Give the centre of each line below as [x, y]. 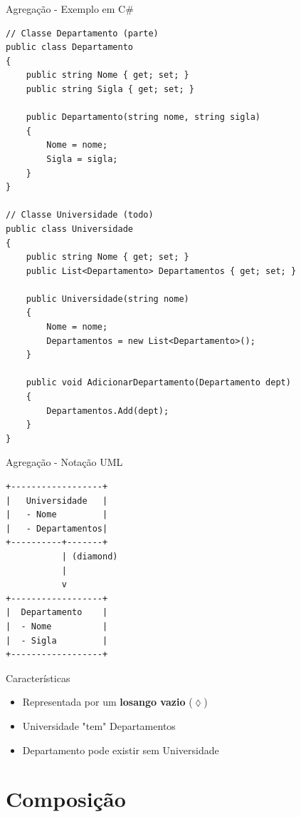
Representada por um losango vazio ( [107, 702]
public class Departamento [69, 47]
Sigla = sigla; [82, 159]
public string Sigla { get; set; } [110, 89]
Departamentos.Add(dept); [108, 411]
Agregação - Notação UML [64, 462]
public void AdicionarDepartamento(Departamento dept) [158, 383]
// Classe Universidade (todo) [80, 215]
